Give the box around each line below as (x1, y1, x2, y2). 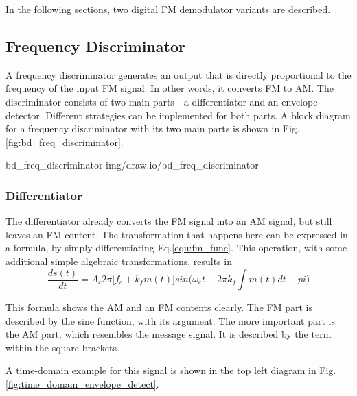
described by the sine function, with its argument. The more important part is (5, 313, 336, 327)
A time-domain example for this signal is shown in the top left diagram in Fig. (5, 363, 336, 378)
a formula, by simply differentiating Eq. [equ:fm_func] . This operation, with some (5, 240, 347, 255)
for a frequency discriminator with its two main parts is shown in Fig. (5, 121, 299, 136)
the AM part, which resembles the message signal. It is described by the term (5, 327, 332, 341)
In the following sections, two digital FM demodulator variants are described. (5, 2, 331, 16)
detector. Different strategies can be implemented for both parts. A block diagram (5, 108, 351, 122)
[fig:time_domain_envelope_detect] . (5, 376, 159, 391)
